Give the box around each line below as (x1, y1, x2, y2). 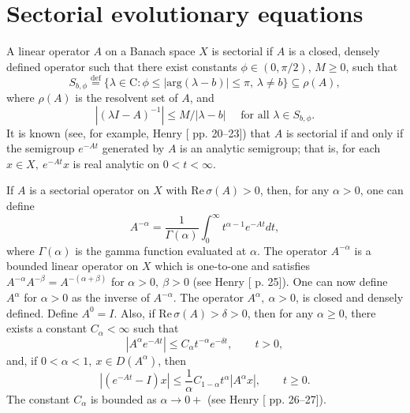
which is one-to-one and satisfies (155, 257, 310, 274)
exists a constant (6, 320, 88, 336)
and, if (6, 351, 38, 368)
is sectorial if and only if (285, 124, 404, 141)
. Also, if (114, 304, 155, 321)
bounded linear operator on (6, 257, 139, 274)
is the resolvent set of (75, 88, 178, 105)
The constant (6, 390, 70, 407)
